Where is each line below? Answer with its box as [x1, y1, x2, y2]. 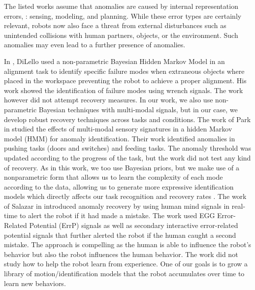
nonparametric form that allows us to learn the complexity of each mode [4, 172, 223, 182]
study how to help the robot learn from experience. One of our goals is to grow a [4, 258, 248, 269]
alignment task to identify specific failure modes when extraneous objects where [4, 65, 245, 76]
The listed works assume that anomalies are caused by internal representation [4, 1, 238, 11]
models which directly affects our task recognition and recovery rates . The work [4, 191, 247, 201]
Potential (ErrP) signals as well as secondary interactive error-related [29, 220, 238, 230]
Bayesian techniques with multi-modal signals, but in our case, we [38, 104, 238, 114]
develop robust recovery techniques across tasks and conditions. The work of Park [4, 114, 251, 124]
